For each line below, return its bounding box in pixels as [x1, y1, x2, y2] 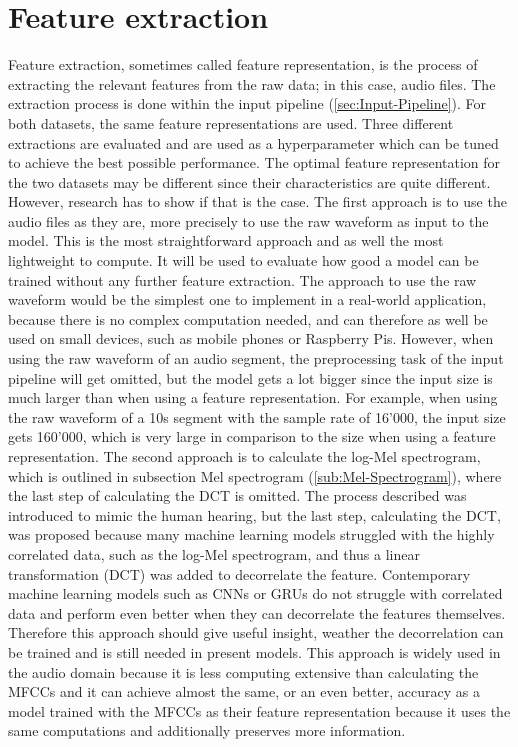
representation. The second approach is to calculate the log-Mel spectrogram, [8, 446, 481, 466]
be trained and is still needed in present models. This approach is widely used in [8, 641, 501, 662]
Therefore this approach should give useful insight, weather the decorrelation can [8, 622, 504, 643]
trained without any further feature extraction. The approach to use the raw [8, 269, 477, 290]
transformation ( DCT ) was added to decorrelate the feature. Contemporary [8, 563, 471, 584]
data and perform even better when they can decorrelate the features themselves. [8, 602, 506, 623]
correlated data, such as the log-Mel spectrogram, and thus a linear [8, 543, 420, 564]
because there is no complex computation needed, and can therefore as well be [8, 308, 488, 329]
